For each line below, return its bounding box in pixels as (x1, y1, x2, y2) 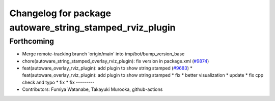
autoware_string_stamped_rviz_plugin (9, 22, 176, 33)
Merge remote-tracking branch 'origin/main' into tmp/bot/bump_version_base (22, 51, 185, 57)
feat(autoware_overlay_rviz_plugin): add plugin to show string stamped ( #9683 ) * (22, 65, 193, 71)
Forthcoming (9, 37, 54, 46)
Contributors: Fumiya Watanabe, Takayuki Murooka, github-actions (22, 86, 163, 92)
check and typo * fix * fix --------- (22, 79, 95, 85)
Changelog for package (9, 8, 112, 19)
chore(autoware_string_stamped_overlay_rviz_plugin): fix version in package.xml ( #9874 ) (22, 58, 209, 64)
